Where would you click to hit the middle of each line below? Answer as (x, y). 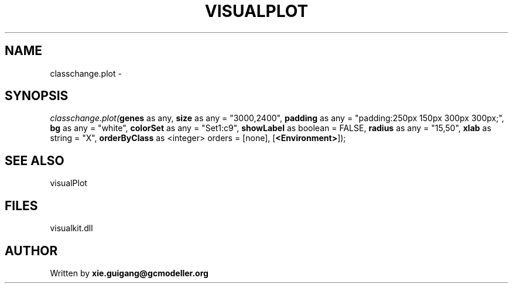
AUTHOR (31, 251)
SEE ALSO (35, 160)
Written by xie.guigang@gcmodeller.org (129, 273)
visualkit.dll (71, 228)
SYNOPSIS (37, 96)
